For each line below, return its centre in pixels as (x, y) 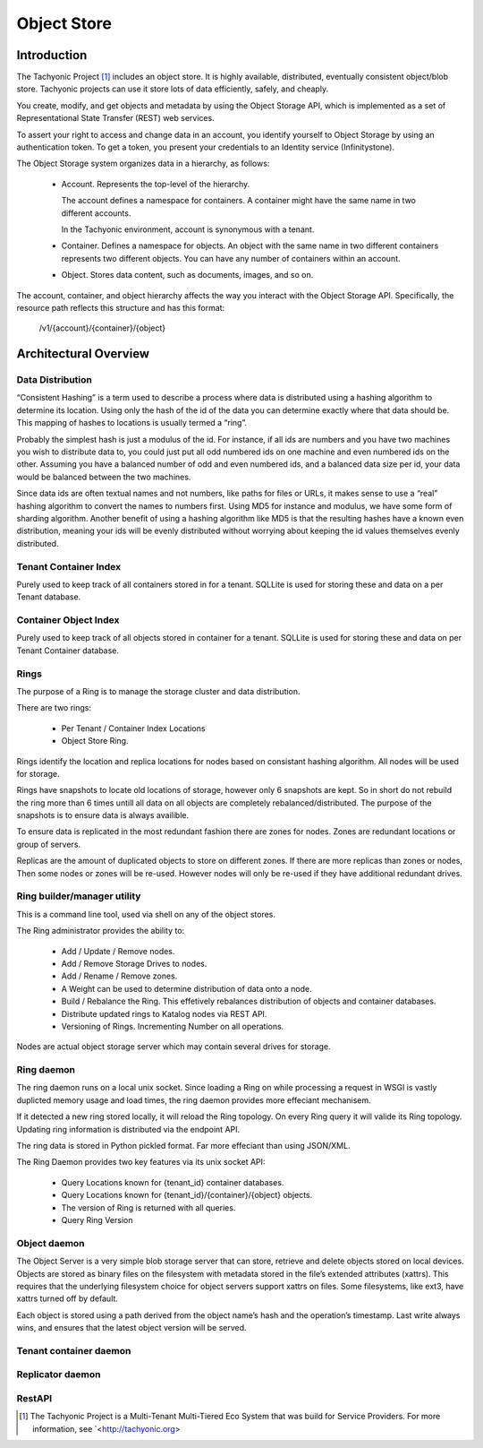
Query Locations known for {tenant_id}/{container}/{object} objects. (187, 1195)
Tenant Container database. (68, 651)
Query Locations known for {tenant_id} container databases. (173, 1182)
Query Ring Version (97, 1220)
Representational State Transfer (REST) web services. (115, 118)
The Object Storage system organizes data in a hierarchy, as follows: (143, 164)
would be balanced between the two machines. (104, 477)
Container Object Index (68, 620)
